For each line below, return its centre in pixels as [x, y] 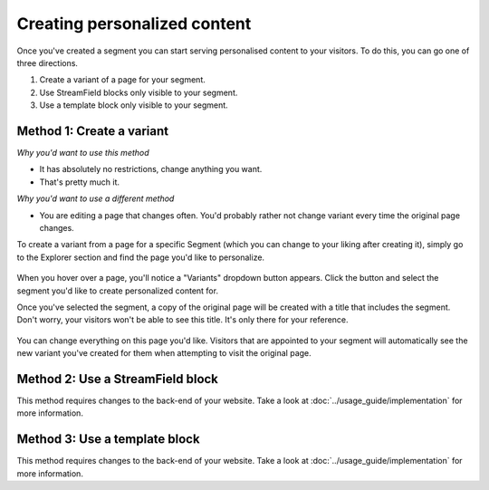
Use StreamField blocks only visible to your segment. [139, 92]
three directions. [48, 62]
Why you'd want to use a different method [96, 198]
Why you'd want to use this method [83, 153]
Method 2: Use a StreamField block [118, 379]
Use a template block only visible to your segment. [134, 105]
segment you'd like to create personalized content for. [118, 291]
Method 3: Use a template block [108, 439]
